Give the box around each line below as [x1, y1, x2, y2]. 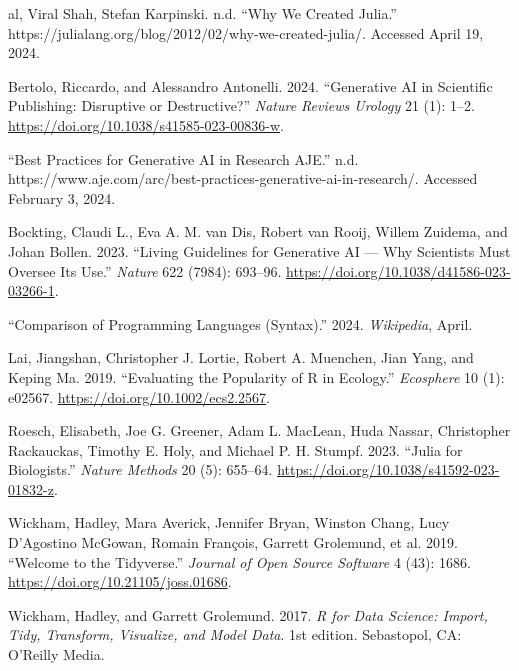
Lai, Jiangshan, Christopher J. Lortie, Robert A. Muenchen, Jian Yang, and [8, 347, 474, 368]
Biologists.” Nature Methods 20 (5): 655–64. [8, 459, 273, 480]
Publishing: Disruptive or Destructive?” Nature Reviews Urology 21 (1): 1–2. [8, 95, 475, 116]
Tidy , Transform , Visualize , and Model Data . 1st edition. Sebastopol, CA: [8, 624, 462, 645]
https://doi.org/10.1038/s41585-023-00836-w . [8, 114, 284, 135]
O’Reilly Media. [8, 644, 105, 665]
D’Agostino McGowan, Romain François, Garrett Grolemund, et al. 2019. [8, 532, 458, 553]
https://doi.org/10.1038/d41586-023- [286, 260, 511, 281]
